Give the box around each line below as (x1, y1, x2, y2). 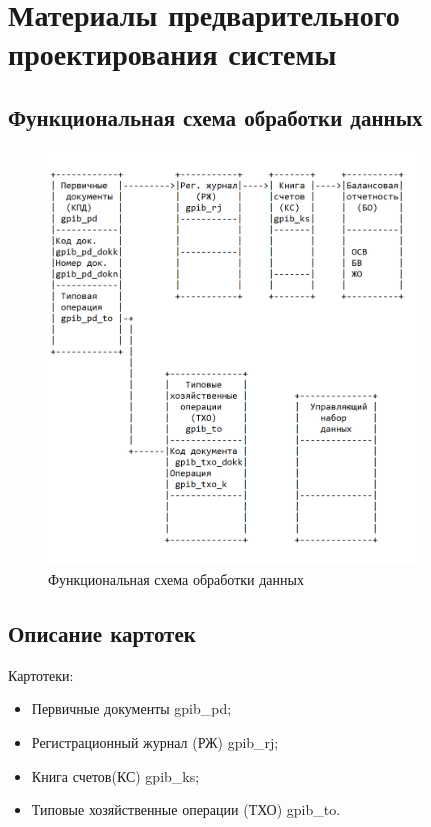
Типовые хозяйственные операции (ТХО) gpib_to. (31, 799, 341, 820)
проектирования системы (8, 33, 337, 74)
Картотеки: (8, 664, 74, 685)
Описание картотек (8, 618, 196, 649)
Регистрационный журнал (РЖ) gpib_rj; (31, 732, 279, 753)
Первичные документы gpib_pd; (31, 698, 232, 719)
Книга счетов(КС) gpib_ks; (31, 765, 200, 786)
